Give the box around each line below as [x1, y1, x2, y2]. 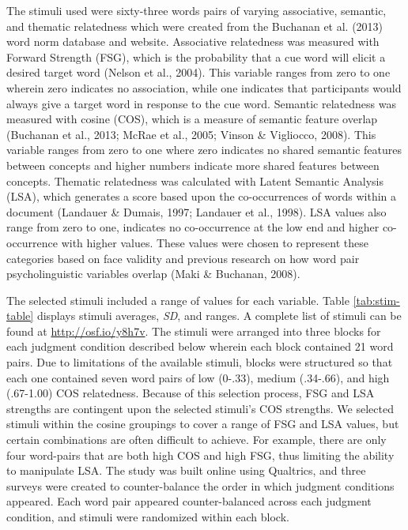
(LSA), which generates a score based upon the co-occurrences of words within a [6, 188, 397, 205]
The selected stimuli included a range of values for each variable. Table [6, 291, 349, 308]
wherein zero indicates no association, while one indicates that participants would [6, 79, 402, 96]
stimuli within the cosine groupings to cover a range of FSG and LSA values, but [6, 415, 399, 432]
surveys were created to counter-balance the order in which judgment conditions [6, 477, 395, 494]
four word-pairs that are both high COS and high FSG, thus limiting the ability [6, 446, 395, 463]
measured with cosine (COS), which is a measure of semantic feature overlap [6, 111, 378, 127]
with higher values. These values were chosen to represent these [61, 234, 368, 250]
